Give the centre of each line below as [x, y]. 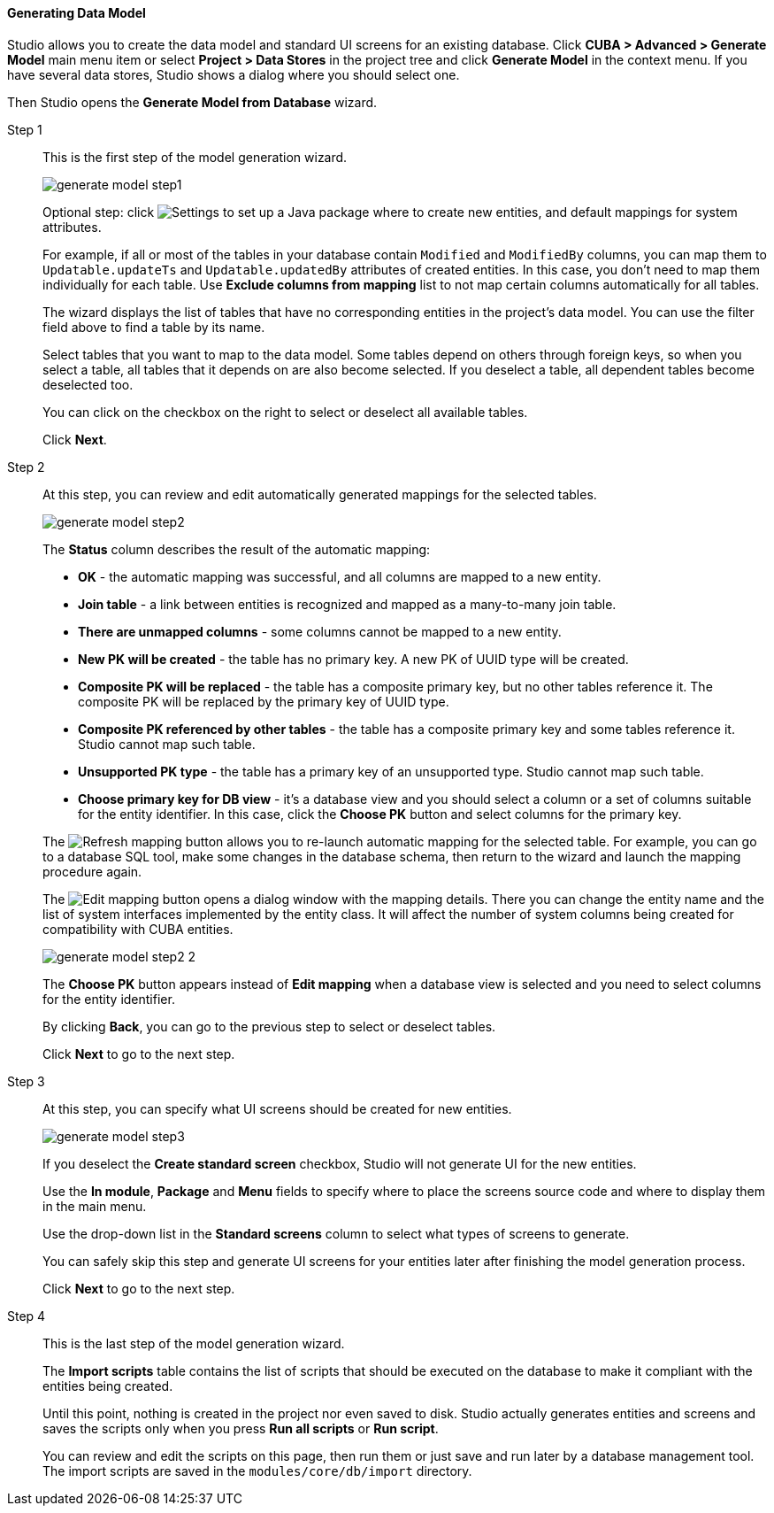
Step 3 [26, 1081]
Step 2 [26, 467]
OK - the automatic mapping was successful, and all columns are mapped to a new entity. [340, 576]
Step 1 [25, 129]
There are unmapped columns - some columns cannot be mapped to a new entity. [320, 631]
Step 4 [27, 1316]
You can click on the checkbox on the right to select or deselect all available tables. [285, 412]
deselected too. [88, 384]
